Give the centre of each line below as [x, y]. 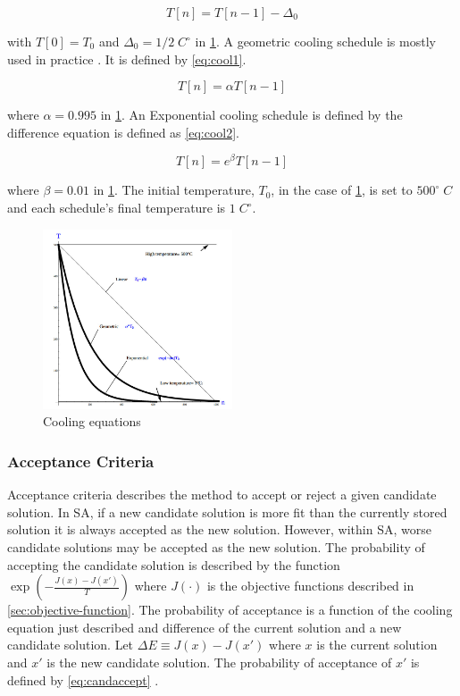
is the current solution [377, 645]
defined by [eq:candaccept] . [83, 679]
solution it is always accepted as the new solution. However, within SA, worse [219, 529]
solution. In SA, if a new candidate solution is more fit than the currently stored [227, 512]
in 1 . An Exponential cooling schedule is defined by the [251, 115]
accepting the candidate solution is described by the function [174, 564]
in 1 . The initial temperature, [174, 190]
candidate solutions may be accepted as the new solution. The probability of [216, 547]
